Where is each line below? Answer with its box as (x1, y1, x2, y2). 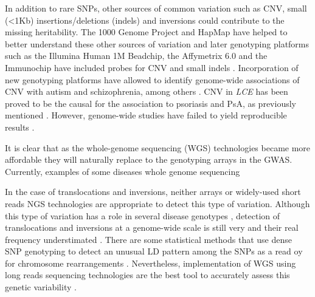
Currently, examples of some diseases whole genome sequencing (5, 165, 240, 177)
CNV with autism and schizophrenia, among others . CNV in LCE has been (5, 85, 288, 98)
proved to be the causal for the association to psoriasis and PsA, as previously (5, 97, 296, 109)
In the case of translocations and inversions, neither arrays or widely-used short (5, 185, 301, 198)
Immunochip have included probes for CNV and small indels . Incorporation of (5, 61, 299, 73)
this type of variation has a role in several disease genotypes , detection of (5, 209, 280, 222)
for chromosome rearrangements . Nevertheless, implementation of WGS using (5, 256, 296, 269)
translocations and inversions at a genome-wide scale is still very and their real (5, 221, 299, 234)
